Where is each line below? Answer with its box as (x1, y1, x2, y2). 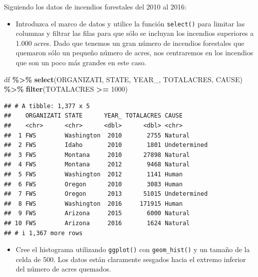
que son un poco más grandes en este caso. (15, 57, 147, 68)
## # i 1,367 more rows (4, 229, 83, 237)
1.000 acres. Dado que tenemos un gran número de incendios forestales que (15, 37, 245, 48)
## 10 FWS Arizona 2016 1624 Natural (4, 219, 190, 227)
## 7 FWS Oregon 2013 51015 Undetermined (4, 190, 208, 198)
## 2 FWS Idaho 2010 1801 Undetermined (4, 141, 208, 149)
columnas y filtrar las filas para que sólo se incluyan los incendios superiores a (15, 28, 254, 38)
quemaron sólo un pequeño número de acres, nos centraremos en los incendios (15, 47, 254, 58)
